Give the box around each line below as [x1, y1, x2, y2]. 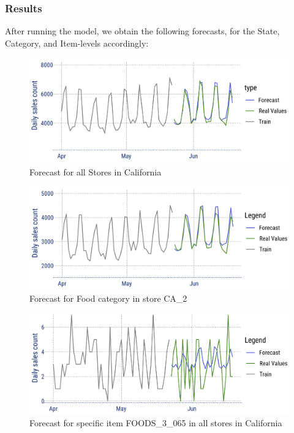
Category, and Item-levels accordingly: [5, 36, 149, 49]
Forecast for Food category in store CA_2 [29, 291, 187, 304]
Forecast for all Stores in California [29, 165, 162, 178]
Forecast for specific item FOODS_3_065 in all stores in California [29, 416, 282, 429]
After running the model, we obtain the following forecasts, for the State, [5, 25, 280, 37]
